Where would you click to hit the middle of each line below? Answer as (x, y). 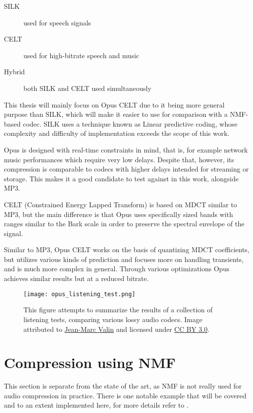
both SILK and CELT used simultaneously (87, 88)
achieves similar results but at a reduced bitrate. (76, 278)
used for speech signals (57, 22)
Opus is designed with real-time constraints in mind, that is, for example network (126, 149)
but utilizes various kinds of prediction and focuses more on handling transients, (124, 259)
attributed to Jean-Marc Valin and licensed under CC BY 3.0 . (116, 329)
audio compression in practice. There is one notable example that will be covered (125, 395)
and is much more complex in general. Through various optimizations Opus (117, 269)
